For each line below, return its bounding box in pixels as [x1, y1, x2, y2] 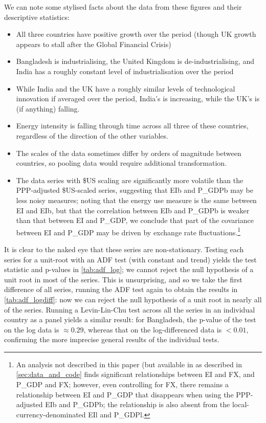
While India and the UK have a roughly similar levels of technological [16, 83, 235, 94]
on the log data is [4, 324, 59, 335]
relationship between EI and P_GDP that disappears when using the [16, 389, 234, 399]
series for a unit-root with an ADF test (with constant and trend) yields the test [4, 254, 257, 264]
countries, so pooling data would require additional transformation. [16, 158, 227, 168]
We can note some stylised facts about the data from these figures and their [4, 2, 242, 12]
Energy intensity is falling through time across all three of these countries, [16, 120, 249, 131]
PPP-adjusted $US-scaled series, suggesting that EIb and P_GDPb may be [16, 185, 253, 195]
